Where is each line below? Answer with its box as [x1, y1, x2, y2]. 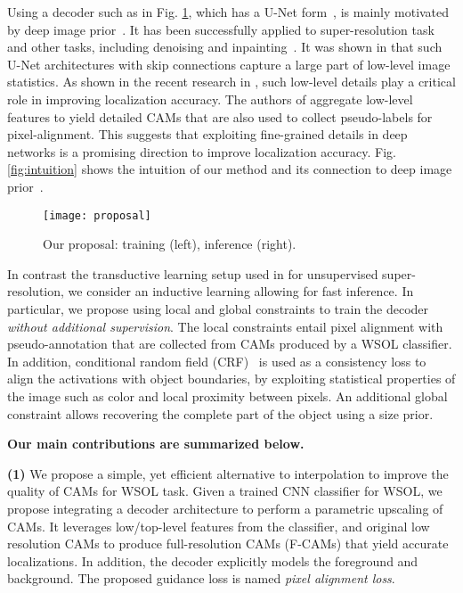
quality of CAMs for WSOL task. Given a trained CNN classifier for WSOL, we [7, 482, 443, 500]
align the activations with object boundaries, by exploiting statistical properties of [7, 369, 456, 388]
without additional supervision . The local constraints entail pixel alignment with [7, 317, 443, 335]
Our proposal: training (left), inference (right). [43, 235, 296, 253]
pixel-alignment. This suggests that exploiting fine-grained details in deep [7, 125, 408, 144]
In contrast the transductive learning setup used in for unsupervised [7, 264, 378, 283]
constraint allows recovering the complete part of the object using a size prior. [7, 404, 434, 423]
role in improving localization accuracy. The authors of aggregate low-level [7, 89, 413, 108]
